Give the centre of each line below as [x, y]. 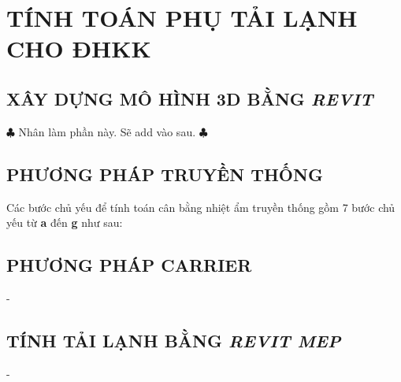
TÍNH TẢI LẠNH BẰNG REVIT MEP [174, 340]
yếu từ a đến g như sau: [65, 223]
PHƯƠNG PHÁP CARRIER [129, 265]
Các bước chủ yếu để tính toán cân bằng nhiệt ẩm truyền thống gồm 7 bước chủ [201, 207]
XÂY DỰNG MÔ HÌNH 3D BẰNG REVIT [190, 98]
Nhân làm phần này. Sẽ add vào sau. [107, 131]
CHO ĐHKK [79, 48]
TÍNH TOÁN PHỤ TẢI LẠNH [182, 18]
